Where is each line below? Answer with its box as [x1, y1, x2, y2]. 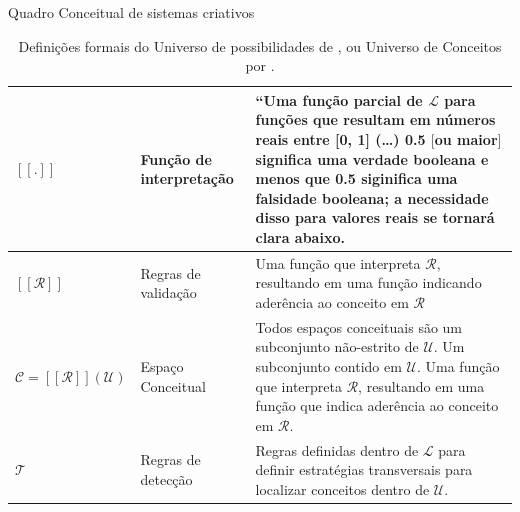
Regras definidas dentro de [255, 439, 419, 460]
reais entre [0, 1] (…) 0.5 [255, 128, 426, 149]
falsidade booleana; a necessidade [255, 187, 489, 208]
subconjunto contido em [255, 356, 402, 376]
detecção [140, 469, 193, 490]
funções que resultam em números [255, 109, 496, 130]
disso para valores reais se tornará [255, 207, 495, 228]
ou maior [434, 128, 498, 149]
